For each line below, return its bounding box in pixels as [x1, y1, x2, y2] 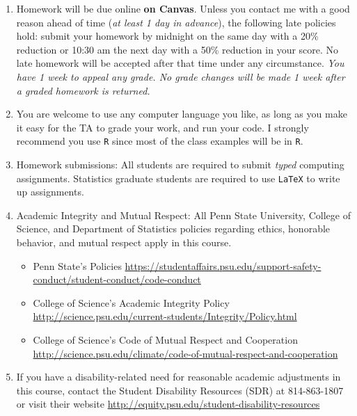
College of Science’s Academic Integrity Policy [33, 295, 230, 310]
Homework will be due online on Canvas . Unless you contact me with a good [16, 1, 350, 15]
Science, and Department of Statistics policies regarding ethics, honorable [16, 221, 331, 236]
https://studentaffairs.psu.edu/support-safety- [125, 258, 322, 273]
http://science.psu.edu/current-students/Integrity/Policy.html [33, 309, 297, 323]
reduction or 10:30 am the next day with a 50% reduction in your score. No [16, 42, 339, 56]
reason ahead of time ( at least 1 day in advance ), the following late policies [16, 15, 336, 29]
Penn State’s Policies [33, 258, 122, 273]
